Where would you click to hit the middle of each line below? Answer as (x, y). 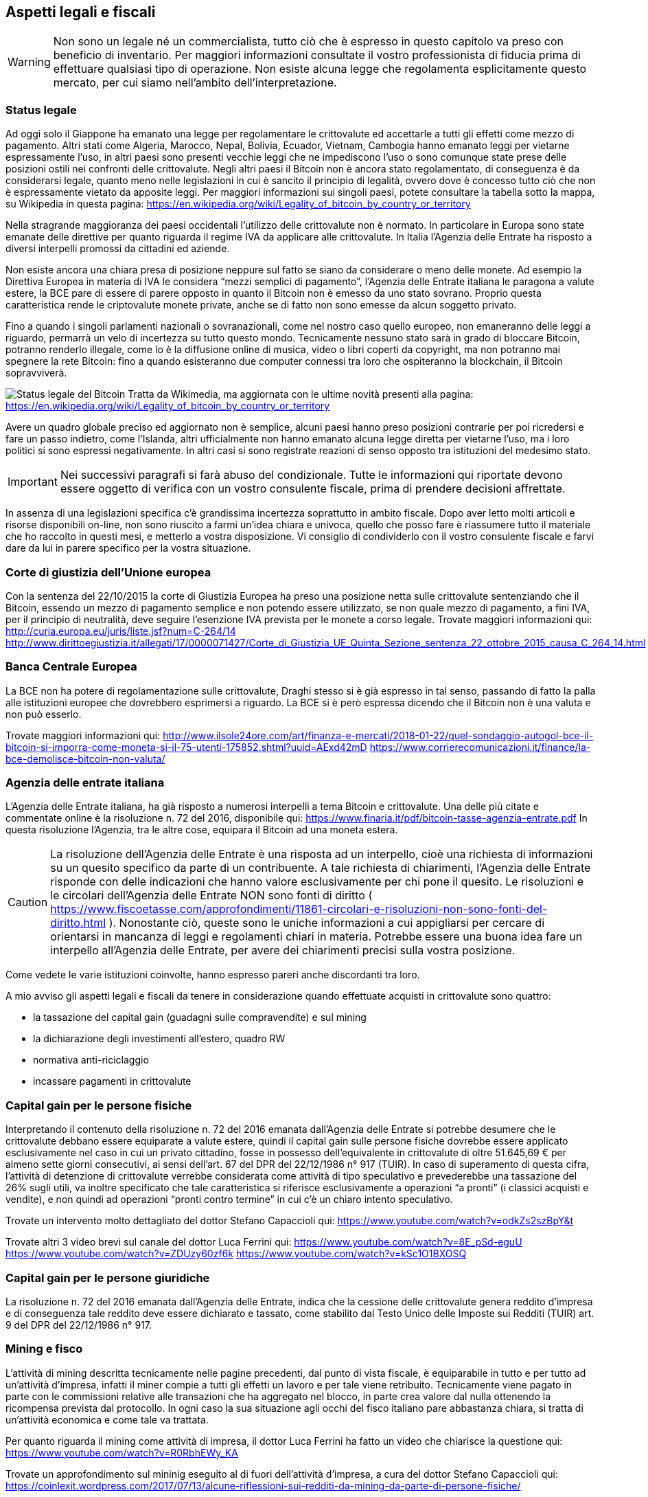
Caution (28, 902)
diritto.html (78, 923)
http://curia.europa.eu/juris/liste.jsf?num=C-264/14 (121, 631)
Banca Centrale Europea (71, 667)
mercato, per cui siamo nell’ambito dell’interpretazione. (195, 83)
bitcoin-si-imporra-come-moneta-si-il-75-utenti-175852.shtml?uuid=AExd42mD (186, 747)
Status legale (41, 110)
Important (33, 482)
